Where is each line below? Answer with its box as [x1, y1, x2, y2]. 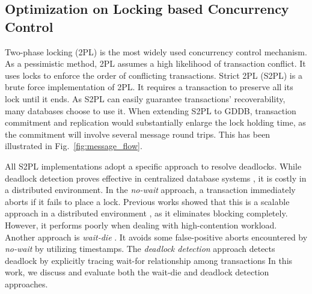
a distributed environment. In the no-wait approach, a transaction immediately [5, 183, 296, 196]
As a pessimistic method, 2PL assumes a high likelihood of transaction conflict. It [5, 57, 306, 70]
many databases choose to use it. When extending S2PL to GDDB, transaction [5, 104, 296, 117]
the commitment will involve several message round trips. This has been [5, 127, 271, 140]
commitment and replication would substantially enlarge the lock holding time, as [5, 116, 306, 129]
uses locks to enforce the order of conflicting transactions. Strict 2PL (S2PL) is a [5, 69, 302, 81]
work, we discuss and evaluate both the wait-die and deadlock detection [5, 266, 269, 278]
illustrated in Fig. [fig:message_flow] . [5, 139, 142, 152]
